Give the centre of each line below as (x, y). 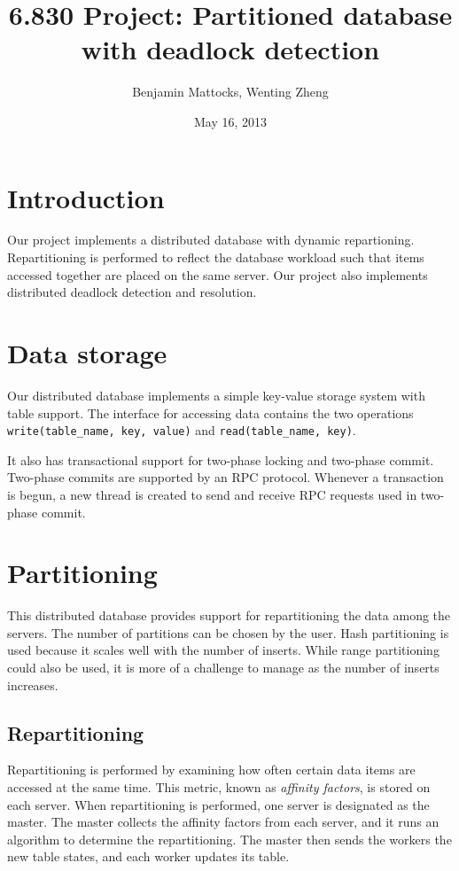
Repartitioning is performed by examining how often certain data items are (211, 770)
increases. (33, 684)
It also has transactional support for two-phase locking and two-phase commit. (221, 459)
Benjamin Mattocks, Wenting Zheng (230, 92)
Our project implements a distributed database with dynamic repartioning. (211, 240)
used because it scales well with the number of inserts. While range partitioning (223, 650)
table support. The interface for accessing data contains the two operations (210, 412)
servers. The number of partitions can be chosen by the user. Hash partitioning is (228, 632)
